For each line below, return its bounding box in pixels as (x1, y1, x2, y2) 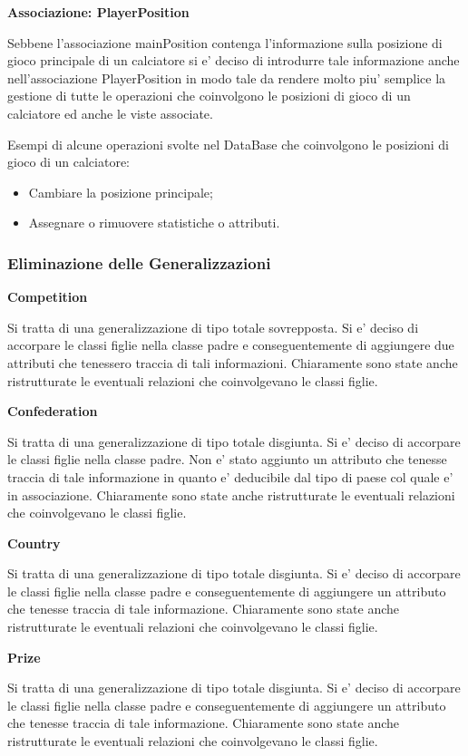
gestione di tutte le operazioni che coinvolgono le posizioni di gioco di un (7, 86, 411, 105)
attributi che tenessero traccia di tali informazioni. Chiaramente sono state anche (7, 353, 458, 372)
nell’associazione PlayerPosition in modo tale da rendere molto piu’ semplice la (7, 68, 446, 87)
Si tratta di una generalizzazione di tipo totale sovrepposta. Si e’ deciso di (7, 317, 419, 336)
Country (7, 533, 61, 552)
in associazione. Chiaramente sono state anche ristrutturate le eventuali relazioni (7, 485, 455, 504)
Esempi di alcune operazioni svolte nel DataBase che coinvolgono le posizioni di (7, 134, 450, 153)
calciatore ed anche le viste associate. (7, 103, 213, 122)
